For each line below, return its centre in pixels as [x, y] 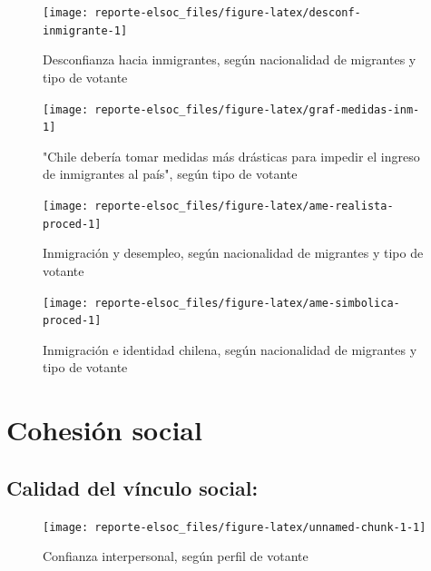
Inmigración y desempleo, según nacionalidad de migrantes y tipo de [233, 253]
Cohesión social [104, 430]
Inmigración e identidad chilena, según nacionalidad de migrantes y [230, 349]
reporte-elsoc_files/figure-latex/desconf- [228, 13]
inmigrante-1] [85, 30]
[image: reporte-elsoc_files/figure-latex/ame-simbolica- [221, 303]
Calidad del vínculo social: [132, 487]
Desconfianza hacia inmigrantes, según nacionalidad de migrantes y [230, 59]
